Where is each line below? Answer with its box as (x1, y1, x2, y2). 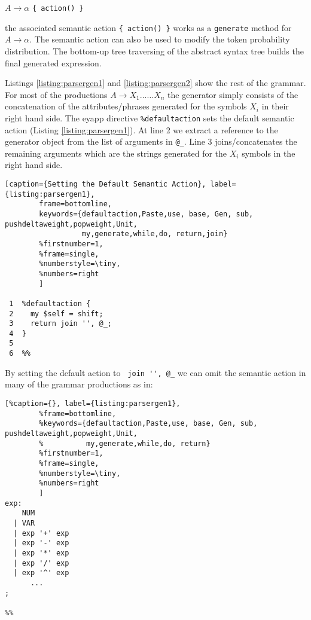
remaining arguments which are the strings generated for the (5, 146, 227, 159)
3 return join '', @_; (9, 319, 112, 328)
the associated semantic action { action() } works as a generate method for (5, 21, 292, 33)
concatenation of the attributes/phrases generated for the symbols (5, 100, 247, 112)
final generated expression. (5, 56, 102, 69)
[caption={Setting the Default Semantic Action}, (5, 179, 206, 188)
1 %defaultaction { (9, 299, 91, 308)
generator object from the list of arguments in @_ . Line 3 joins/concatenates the (5, 135, 297, 148)
